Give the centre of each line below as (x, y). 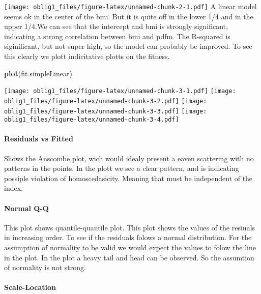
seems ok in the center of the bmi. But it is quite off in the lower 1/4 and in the (129, 16)
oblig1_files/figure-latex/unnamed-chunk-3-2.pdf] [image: (106, 101)
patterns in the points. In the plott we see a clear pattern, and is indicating (122, 168)
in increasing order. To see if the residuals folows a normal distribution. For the (128, 237)
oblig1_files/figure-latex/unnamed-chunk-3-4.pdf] (92, 120)
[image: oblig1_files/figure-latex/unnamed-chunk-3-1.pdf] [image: (120, 91)
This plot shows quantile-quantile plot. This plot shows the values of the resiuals (130, 227)
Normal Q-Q (26, 208)
